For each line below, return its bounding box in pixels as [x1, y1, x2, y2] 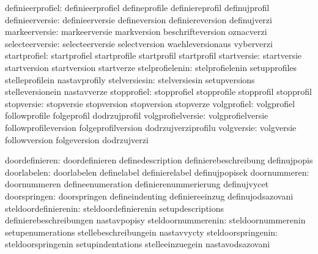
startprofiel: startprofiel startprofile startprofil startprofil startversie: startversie [5, 49, 302, 62]
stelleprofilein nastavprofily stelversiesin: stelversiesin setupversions [5, 73, 255, 86]
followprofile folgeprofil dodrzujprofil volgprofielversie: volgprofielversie [5, 109, 268, 122]
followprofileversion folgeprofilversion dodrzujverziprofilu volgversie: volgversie [5, 121, 297, 133]
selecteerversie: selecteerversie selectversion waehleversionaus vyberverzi [5, 37, 273, 50]
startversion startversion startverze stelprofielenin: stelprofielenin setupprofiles [5, 61, 297, 73]
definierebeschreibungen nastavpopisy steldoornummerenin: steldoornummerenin [5, 214, 306, 226]
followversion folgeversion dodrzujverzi [5, 133, 149, 146]
